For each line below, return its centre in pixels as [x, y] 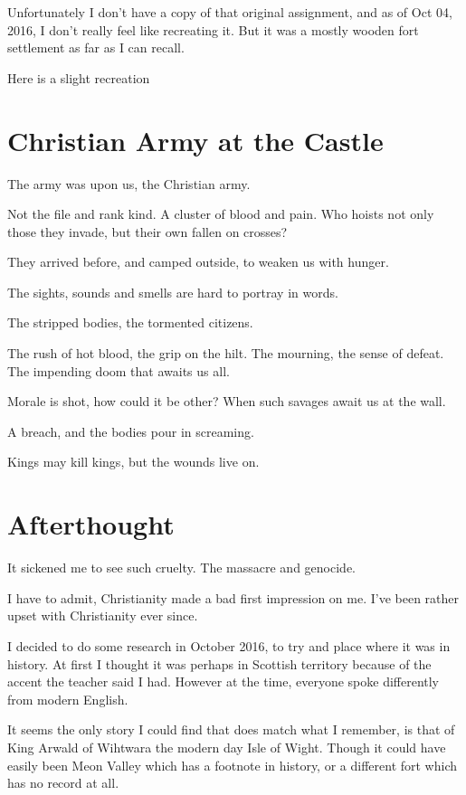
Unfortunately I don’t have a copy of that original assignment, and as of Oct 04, [230, 12]
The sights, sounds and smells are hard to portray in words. [173, 292]
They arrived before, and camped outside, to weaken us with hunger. [198, 262]
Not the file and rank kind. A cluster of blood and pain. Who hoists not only [221, 214]
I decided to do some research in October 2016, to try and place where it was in [229, 645]
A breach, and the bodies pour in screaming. [131, 431]
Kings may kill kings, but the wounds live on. [133, 462]
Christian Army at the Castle [195, 140]
